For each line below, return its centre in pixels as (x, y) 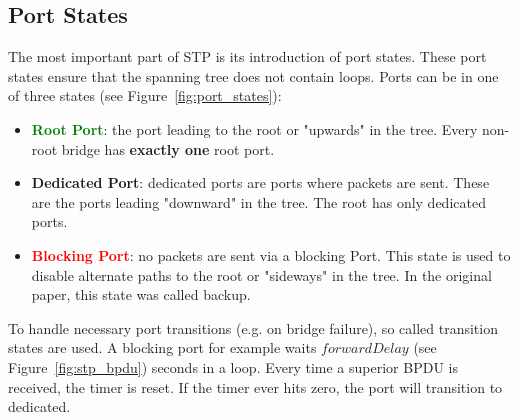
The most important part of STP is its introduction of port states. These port (247, 56)
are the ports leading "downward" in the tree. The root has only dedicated (258, 201)
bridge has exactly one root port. (168, 148)
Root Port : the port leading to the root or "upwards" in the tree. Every (254, 128)
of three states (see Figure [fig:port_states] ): (145, 95)
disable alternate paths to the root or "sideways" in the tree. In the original (261, 274)
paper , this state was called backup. (141, 294)
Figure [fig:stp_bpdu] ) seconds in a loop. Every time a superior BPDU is (233, 366)
